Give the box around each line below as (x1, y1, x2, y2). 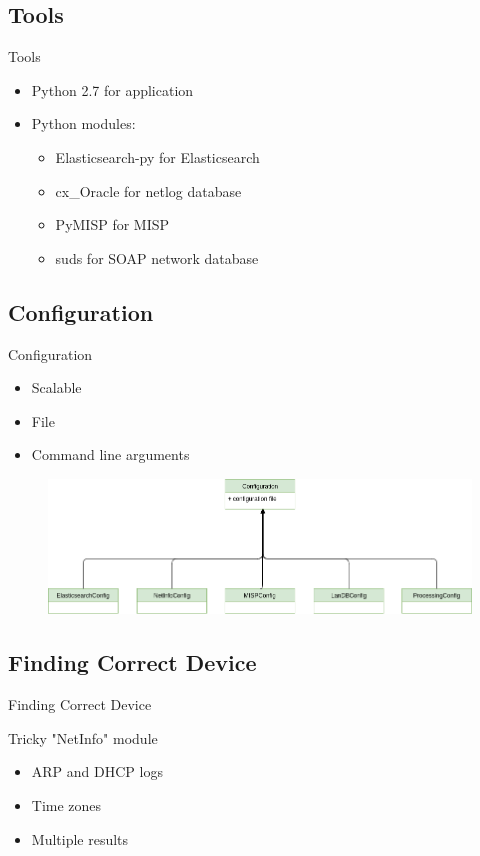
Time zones (31, 795, 102, 816)
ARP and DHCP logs (31, 761, 163, 782)
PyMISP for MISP (55, 214, 170, 235)
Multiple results (31, 828, 129, 849)
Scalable (31, 377, 82, 398)
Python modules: (31, 113, 136, 134)
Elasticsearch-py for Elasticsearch (55, 146, 260, 167)
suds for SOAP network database (55, 247, 259, 268)
